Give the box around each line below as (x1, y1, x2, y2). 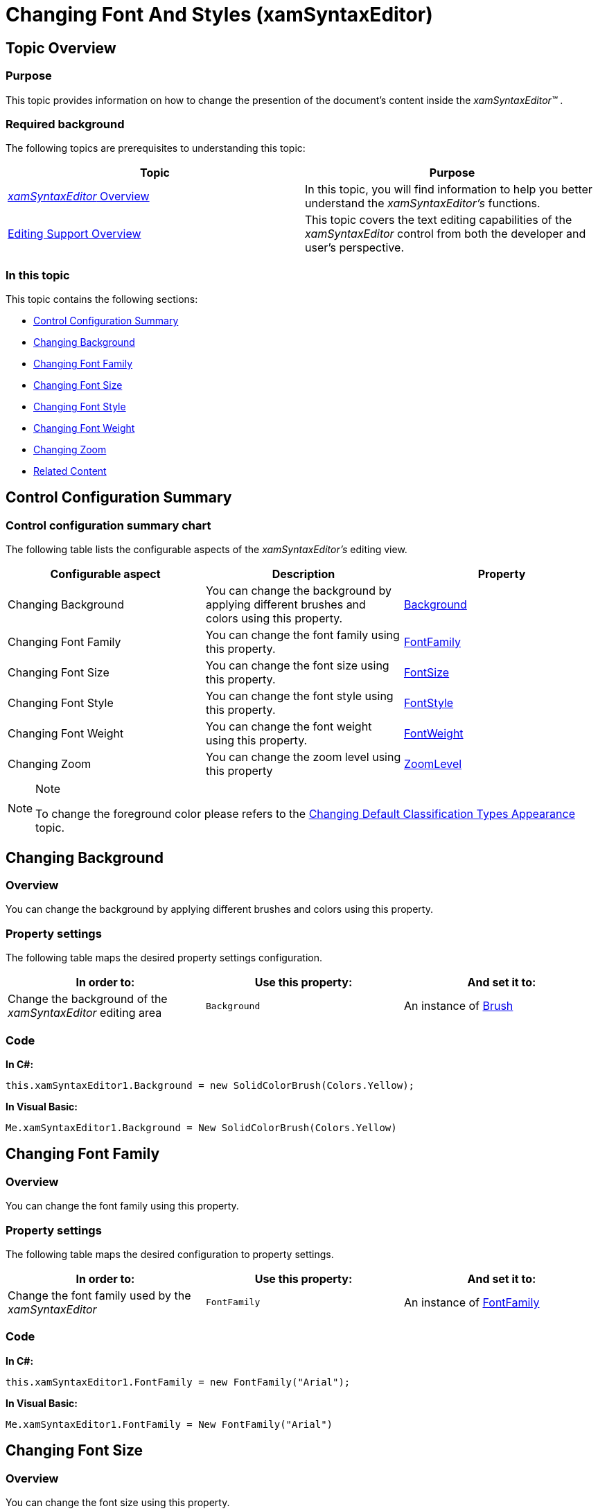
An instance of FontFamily (403, 1295, 540, 1309)
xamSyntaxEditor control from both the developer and (305, 227, 586, 241)
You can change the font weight (205, 719, 372, 734)
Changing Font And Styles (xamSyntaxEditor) (6, 3, 433, 26)
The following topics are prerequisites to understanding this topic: (6, 142, 306, 155)
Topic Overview (6, 39, 116, 57)
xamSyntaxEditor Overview (8, 189, 150, 204)
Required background (6, 116, 125, 131)
